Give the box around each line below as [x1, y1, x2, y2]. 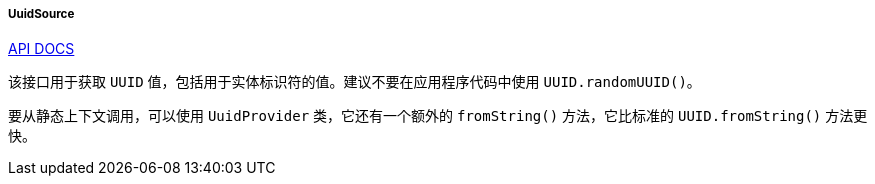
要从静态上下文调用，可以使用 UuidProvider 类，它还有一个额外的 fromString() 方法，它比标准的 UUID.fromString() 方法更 [8, 107, 868, 125]
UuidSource [8, 7, 75, 21]
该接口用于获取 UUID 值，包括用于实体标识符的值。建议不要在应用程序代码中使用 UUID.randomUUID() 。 [8, 73, 701, 91]
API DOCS [8, 40, 75, 58]
